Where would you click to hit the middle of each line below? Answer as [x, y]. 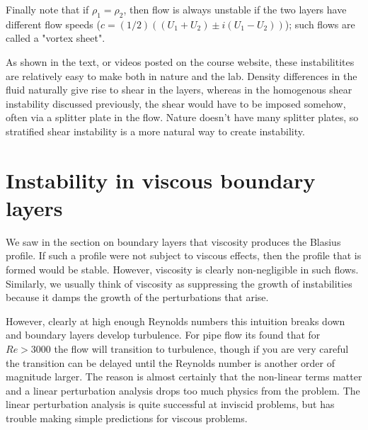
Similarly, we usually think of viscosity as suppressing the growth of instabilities [179, 283]
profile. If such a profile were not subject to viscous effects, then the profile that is [184, 255]
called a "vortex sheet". [56, 38]
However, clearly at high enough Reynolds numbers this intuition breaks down [176, 321]
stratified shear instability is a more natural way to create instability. [155, 131]
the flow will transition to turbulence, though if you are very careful [201, 349]
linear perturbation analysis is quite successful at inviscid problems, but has [170, 404]
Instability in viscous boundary [161, 180]
